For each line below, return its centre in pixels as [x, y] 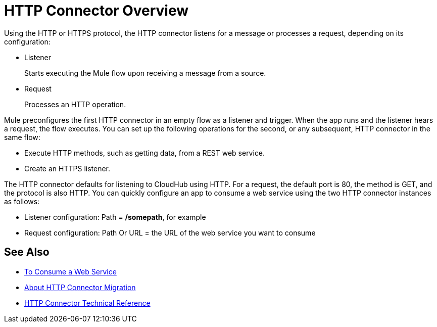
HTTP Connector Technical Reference [87, 303]
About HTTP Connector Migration [80, 287]
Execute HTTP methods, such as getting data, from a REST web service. [145, 153]
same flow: [22, 137]
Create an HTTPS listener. [67, 168]
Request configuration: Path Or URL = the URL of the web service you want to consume [170, 232]
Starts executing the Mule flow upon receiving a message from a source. [145, 73]
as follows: [22, 201]
